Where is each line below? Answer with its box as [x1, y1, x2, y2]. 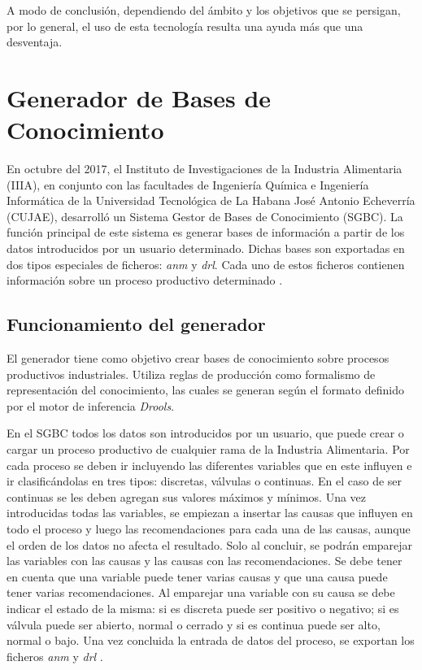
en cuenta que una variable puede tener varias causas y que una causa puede [7, 568, 388, 585]
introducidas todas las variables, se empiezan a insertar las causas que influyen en [7, 504, 413, 521]
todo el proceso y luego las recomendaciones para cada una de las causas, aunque [7, 520, 411, 537]
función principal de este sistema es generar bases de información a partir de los [7, 224, 405, 241]
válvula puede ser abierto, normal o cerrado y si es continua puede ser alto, [7, 616, 381, 633]
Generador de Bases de [7, 80, 272, 114]
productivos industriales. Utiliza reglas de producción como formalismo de [7, 365, 376, 382]
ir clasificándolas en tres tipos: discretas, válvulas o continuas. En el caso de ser [7, 472, 402, 489]
